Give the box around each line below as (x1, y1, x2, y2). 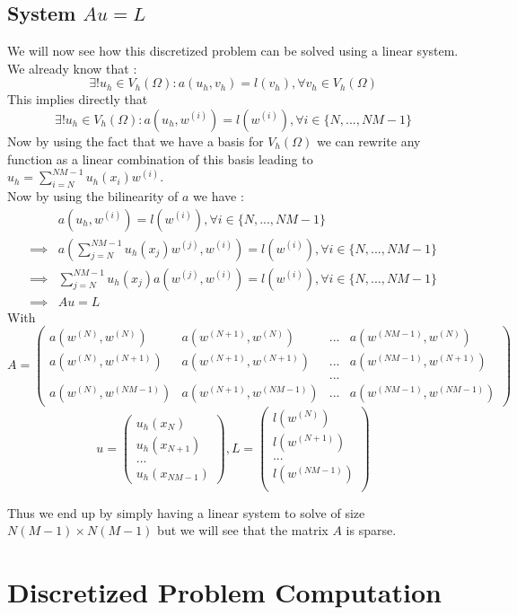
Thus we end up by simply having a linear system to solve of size (7, 503, 365, 522)
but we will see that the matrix (157, 521, 329, 540)
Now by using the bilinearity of (7, 186, 179, 205)
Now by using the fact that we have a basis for (7, 131, 264, 150)
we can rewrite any (316, 131, 421, 150)
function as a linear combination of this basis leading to (7, 149, 313, 168)
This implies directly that (7, 90, 148, 109)
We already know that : (7, 58, 137, 77)
